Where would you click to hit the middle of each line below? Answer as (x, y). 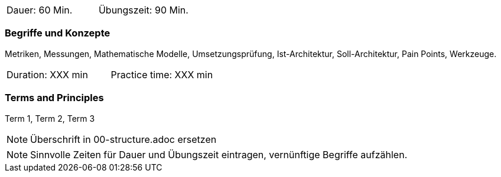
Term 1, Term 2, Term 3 (50, 118)
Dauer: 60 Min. (40, 10)
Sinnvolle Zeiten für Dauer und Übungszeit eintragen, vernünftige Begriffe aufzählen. (219, 154)
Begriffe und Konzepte (58, 33)
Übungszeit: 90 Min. (143, 10)
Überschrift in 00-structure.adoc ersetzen (123, 139)
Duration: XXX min (47, 74)
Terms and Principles (54, 98)
